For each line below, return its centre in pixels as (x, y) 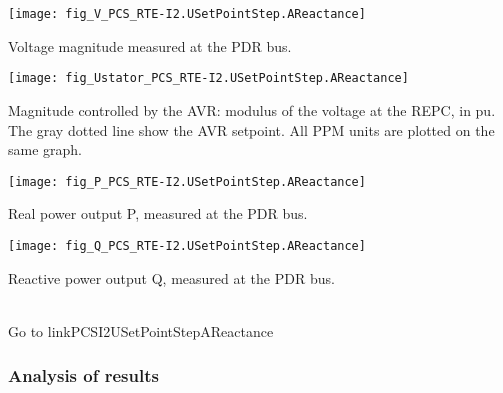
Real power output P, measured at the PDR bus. (158, 213)
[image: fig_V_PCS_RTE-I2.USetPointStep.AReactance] (187, 14)
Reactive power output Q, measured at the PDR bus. (171, 277)
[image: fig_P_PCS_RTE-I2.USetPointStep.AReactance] (187, 181)
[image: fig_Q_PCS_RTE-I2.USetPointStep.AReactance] (187, 245)
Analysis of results (83, 375)
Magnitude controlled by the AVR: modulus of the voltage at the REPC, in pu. (252, 109)
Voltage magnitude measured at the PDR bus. (150, 45)
